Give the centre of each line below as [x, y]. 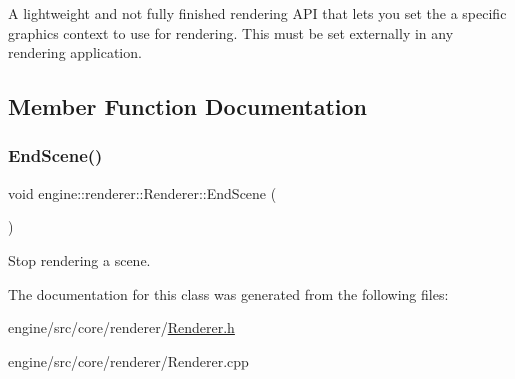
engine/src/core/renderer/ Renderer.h [121, 327]
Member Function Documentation [188, 106]
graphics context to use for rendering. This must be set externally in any [231, 32]
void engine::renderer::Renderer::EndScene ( [142, 192]
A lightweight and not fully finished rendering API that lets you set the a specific [257, 13]
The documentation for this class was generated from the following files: [228, 293]
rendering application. [75, 52]
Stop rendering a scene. [79, 259]
